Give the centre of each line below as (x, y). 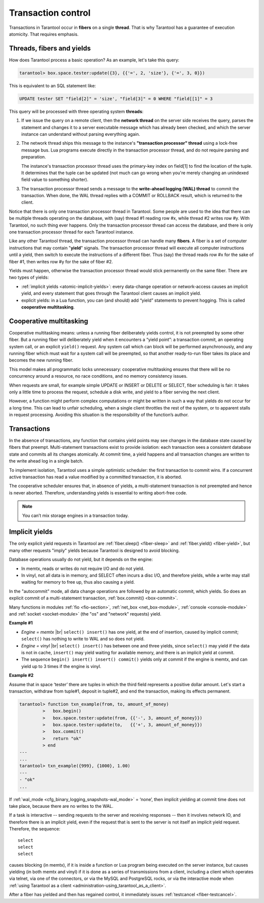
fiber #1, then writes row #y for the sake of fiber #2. (61, 261)
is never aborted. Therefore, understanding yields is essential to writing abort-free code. (98, 492)
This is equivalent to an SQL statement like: (53, 85)
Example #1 (21, 623)
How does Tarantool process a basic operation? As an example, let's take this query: (94, 60)
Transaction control (50, 13)
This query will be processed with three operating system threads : (76, 111)
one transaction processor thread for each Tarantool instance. (72, 232)
